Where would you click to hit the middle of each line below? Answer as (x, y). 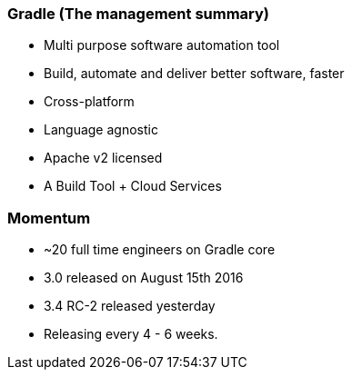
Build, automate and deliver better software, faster (194, 74)
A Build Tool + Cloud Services (133, 186)
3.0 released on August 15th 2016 (144, 278)
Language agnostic (101, 130)
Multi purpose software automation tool (162, 45)
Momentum (49, 218)
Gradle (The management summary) (139, 14)
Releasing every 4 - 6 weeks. (131, 334)
